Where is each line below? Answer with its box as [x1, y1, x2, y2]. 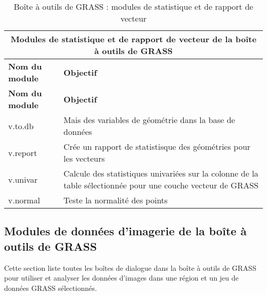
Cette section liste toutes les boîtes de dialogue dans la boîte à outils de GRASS [4, 262, 257, 273]
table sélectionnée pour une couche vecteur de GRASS [63, 179, 259, 191]
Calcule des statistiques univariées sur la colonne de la [63, 167, 259, 179]
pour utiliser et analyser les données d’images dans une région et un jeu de [4, 272, 239, 283]
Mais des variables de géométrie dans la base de [63, 114, 235, 126]
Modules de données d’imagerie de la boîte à [4, 223, 247, 239]
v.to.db [8, 119, 34, 132]
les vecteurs [63, 152, 105, 164]
